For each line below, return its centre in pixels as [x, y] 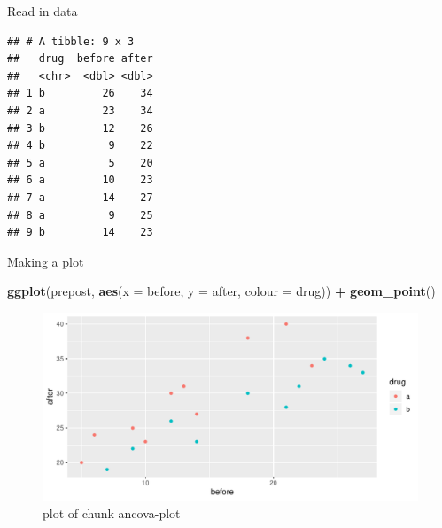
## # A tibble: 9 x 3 [71, 41]
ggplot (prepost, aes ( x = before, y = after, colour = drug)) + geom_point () [221, 291]
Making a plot [46, 261]
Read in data [43, 11]
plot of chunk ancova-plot [112, 512]
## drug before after [80, 59]
